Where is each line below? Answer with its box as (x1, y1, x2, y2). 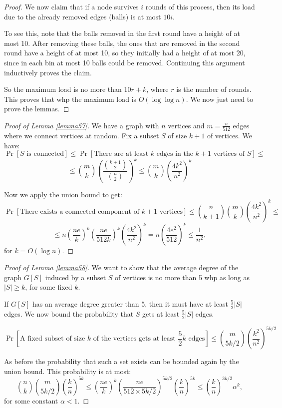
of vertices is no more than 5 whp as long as (115, 272, 250, 282)
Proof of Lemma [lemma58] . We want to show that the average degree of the (4, 262, 239, 273)
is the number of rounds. (176, 84, 252, 94)
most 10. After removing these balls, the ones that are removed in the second (4, 37, 240, 48)
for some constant (4, 395, 58, 406)
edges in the (156, 150, 193, 158)
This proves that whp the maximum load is (4, 93, 137, 104)
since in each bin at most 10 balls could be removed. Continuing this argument (4, 57, 245, 67)
